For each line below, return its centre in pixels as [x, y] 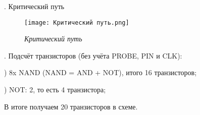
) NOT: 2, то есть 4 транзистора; [55, 90]
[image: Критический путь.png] [77, 22]
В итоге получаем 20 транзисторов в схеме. [71, 106]
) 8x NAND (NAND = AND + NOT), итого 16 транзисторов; [101, 72]
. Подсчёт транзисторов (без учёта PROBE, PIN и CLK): [93, 55]
